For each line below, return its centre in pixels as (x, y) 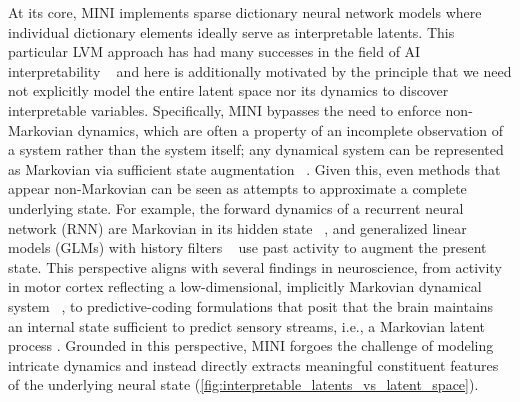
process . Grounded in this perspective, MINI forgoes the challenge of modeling (251, 345)
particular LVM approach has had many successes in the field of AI (214, 51)
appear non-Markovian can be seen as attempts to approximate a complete (237, 188)
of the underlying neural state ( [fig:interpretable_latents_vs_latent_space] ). (243, 384)
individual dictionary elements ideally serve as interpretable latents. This (231, 31)
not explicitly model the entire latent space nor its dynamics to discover (228, 90)
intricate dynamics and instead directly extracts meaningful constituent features (253, 364)
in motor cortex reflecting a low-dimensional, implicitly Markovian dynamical (245, 286)
